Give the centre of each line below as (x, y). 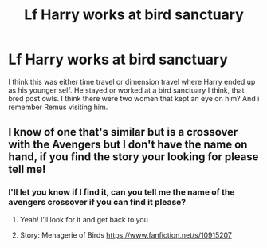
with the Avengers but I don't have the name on (128, 145)
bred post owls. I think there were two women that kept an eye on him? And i (134, 98)
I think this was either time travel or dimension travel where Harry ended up (132, 81)
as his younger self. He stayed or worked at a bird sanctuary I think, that (126, 90)
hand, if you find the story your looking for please (133, 157)
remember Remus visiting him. (58, 107)
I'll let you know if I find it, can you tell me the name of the (122, 192)
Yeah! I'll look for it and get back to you (84, 219)
